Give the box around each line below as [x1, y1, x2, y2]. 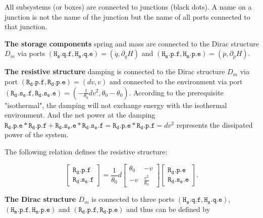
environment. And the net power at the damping [5, 110, 155, 120]
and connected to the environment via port [110, 76, 243, 86]
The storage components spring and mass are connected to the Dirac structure [5, 38, 259, 48]
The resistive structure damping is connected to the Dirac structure [5, 66, 225, 77]
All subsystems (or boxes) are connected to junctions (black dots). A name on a [5, 2, 252, 12]
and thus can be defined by [126, 203, 211, 214]
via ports [17, 48, 45, 59]
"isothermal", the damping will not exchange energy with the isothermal [5, 99, 227, 110]
